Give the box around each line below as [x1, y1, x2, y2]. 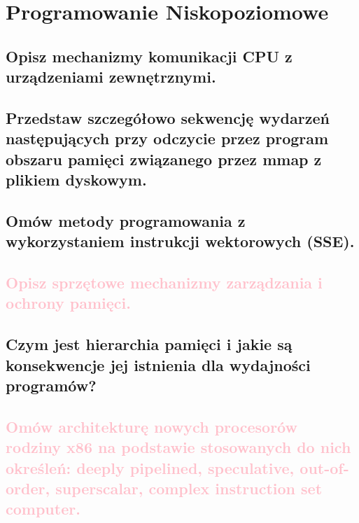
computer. [6, 498, 80, 519]
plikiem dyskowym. [6, 169, 147, 190]
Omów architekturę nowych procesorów [6, 415, 297, 437]
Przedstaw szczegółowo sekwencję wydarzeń [6, 106, 330, 128]
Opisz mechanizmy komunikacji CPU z [6, 45, 293, 67]
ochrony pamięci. [6, 292, 131, 314]
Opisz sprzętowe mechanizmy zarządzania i [6, 272, 323, 293]
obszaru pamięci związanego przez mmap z [6, 148, 322, 169]
